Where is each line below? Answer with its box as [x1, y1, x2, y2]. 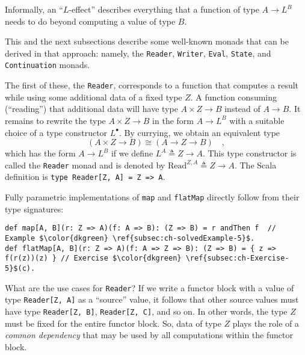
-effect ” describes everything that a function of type [69, 3, 259, 15]
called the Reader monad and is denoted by [5, 158, 165, 171]
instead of [224, 102, 260, 115]
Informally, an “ [5, 3, 63, 15]
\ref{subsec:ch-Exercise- [185, 254, 289, 263]
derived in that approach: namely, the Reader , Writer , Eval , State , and [5, 46, 271, 59]
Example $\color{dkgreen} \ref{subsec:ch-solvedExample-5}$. [5, 233, 255, 242]
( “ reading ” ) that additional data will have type [5, 102, 178, 115]
